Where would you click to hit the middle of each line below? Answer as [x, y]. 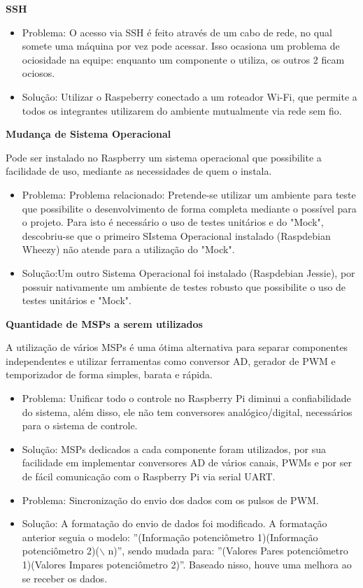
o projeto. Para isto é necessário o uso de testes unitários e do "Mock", [173, 222]
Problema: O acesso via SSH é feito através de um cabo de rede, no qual [177, 32]
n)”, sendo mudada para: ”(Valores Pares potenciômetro [228, 551]
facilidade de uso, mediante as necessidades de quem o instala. [139, 171]
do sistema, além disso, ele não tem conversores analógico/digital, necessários [187, 411]
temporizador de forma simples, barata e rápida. [109, 374]
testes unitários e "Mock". [77, 300]
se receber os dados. [65, 578]
